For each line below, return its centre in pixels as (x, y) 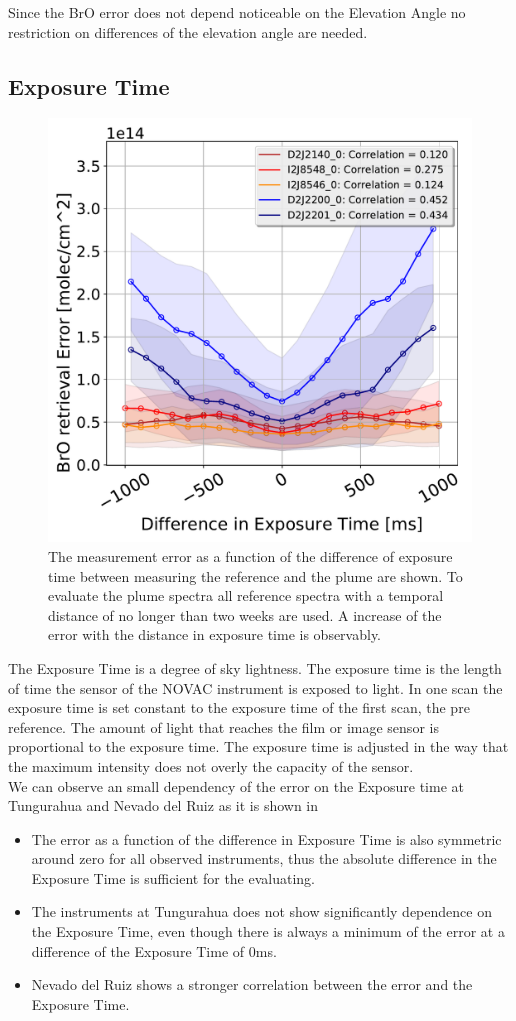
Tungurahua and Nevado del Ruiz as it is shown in (163, 805)
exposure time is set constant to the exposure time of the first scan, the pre (239, 707)
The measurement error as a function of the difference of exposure (250, 555)
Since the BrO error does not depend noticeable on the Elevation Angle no (237, 12)
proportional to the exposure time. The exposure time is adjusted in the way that (258, 746)
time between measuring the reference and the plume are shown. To (255, 575)
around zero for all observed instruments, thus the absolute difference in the (264, 858)
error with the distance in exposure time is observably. (215, 634)
